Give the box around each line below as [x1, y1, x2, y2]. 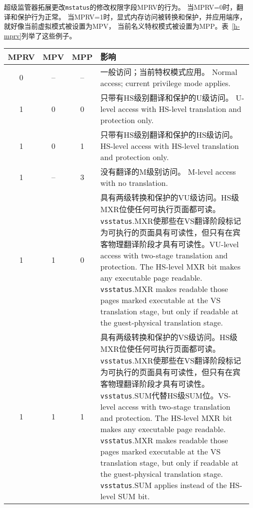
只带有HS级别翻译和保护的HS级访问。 [100, 129, 238, 141]
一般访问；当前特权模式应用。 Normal [100, 66, 237, 78]
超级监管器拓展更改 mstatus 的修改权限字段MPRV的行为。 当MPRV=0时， [4, 2, 236, 12]
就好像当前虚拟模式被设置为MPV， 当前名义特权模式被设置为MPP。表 [4, 21, 229, 31]
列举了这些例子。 [21, 30, 76, 40]
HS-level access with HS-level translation [100, 140, 239, 152]
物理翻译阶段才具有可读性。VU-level [108, 238, 239, 250]
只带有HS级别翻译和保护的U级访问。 [100, 92, 234, 104]
